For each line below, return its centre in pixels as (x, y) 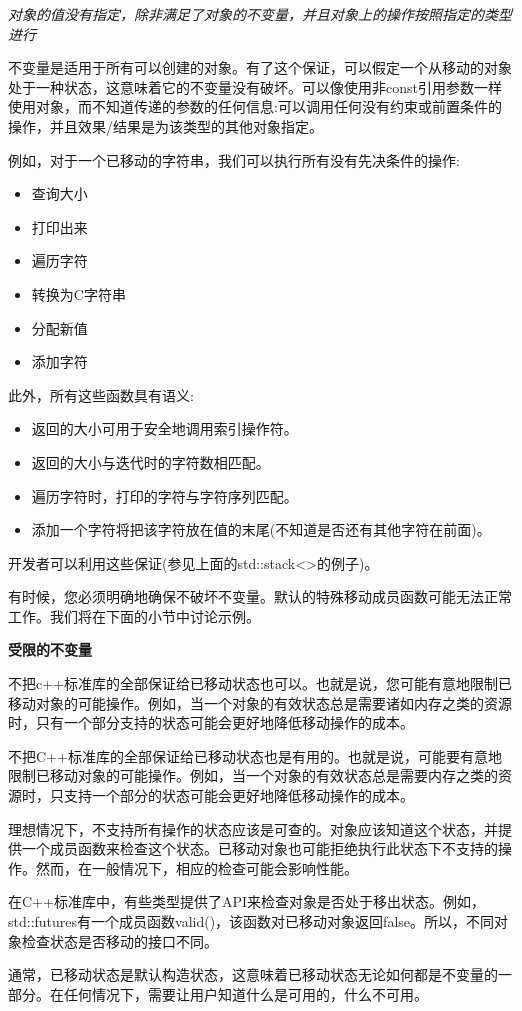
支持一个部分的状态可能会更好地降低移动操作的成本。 (238, 795)
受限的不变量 (50, 649)
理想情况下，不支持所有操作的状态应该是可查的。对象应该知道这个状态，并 (253, 828)
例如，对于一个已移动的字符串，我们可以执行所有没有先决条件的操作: (234, 159)
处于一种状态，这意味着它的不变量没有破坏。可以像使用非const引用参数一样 (255, 86)
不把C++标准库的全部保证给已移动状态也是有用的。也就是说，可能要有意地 (255, 755)
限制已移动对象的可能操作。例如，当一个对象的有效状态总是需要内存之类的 (253, 775)
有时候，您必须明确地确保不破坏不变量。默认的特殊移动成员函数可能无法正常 (260, 596)
